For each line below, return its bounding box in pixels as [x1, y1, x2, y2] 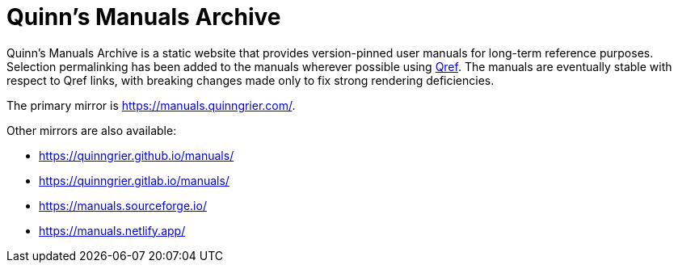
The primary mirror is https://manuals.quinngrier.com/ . [6, 98, 296, 112]
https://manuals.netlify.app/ [39, 223, 186, 237]
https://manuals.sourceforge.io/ [39, 198, 207, 212]
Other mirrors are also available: [6, 123, 177, 137]
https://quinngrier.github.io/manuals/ [39, 148, 234, 162]
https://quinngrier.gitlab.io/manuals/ [39, 173, 230, 187]
